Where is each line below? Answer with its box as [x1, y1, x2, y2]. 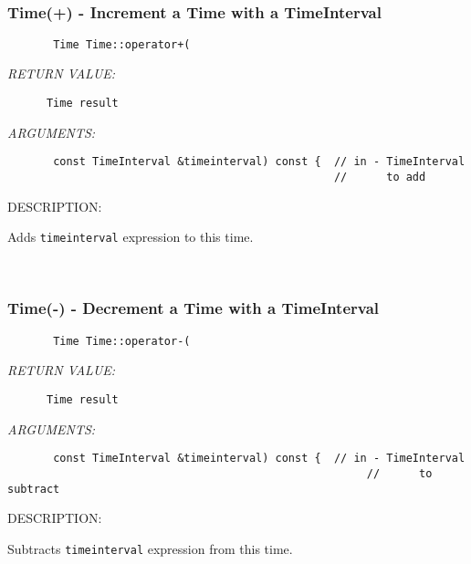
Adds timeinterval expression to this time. [7, 227, 254, 246]
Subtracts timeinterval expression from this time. [7, 538, 293, 558]
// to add [333, 170, 426, 183]
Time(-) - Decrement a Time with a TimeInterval [7, 297, 380, 319]
